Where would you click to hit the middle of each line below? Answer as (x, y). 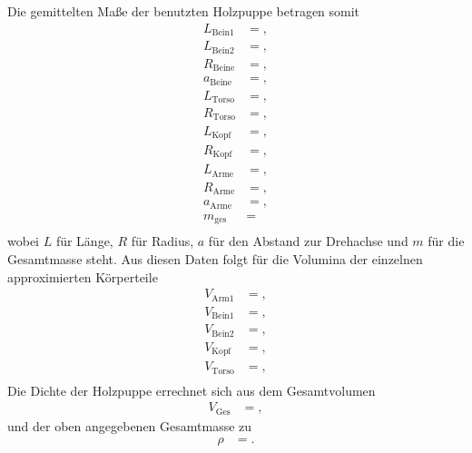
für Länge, (84, 241)
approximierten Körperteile (83, 276)
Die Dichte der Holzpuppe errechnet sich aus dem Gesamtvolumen (192, 390)
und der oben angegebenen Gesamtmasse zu (130, 425)
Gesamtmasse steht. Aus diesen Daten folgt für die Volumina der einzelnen (215, 259)
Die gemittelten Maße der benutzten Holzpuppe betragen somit (184, 11)
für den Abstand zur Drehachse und (308, 241)
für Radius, (162, 241)
